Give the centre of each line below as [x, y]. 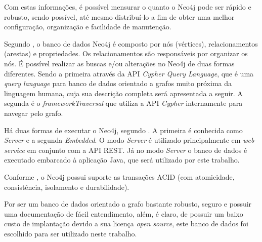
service [14, 150]
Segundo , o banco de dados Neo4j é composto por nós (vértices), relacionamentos [131, 43]
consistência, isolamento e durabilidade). [67, 187]
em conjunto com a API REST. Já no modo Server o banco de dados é [137, 150]
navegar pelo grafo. [34, 113]
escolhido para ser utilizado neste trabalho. [71, 233]
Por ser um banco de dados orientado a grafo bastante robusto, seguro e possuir [128, 204]
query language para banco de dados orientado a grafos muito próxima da [118, 83]
